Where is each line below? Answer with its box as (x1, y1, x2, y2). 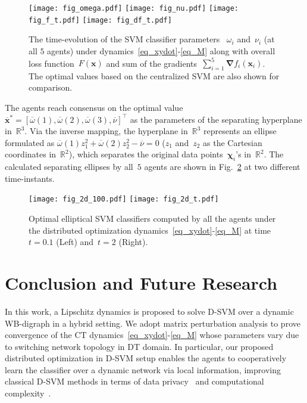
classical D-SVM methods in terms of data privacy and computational (5, 375, 264, 387)
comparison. (29, 81, 73, 94)
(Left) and (56, 235, 94, 248)
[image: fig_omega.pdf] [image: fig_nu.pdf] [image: (29, 4, 239, 13)
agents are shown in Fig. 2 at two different (144, 160, 300, 173)
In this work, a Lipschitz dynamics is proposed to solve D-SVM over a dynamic (5, 305, 294, 317)
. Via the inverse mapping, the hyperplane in (24, 125, 188, 137)
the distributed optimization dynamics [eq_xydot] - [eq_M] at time (29, 224, 271, 236)
